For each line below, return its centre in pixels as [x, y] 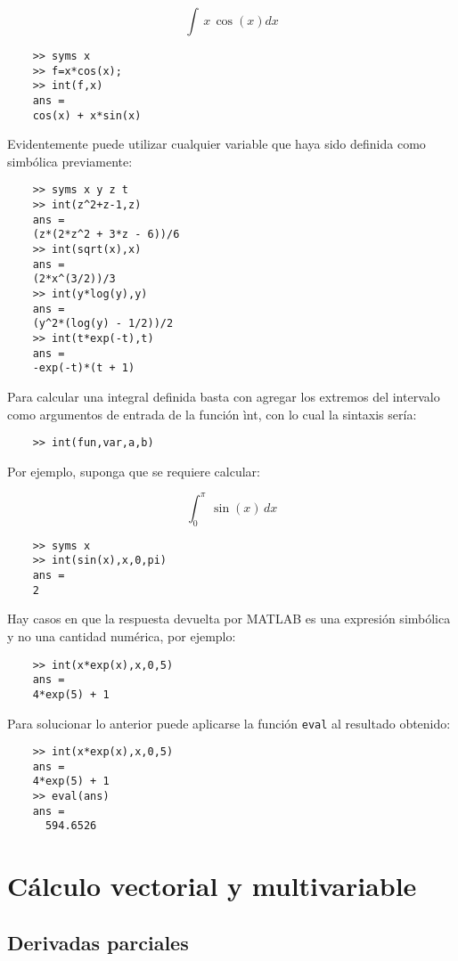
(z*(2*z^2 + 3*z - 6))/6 [106, 235]
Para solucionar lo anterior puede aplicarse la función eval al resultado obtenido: [229, 723]
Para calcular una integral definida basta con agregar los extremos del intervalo [224, 396]
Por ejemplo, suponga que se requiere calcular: [134, 471]
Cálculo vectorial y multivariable [212, 886]
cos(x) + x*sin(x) [87, 115]
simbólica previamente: [70, 161]
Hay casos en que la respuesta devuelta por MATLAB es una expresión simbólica [229, 619]
